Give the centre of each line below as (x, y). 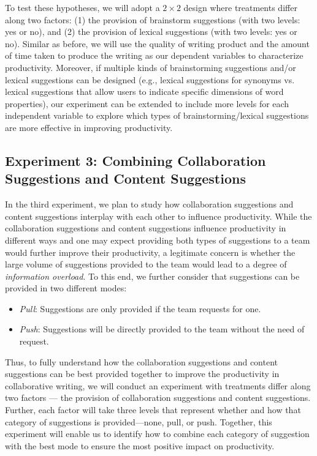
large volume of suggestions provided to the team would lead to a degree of (146, 264)
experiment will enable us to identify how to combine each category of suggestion (157, 434)
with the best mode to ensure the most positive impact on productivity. (140, 445)
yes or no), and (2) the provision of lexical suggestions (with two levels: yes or (151, 32)
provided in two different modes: (66, 288)
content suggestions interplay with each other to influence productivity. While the (158, 216)
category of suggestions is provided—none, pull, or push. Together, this (139, 421)
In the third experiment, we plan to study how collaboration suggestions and (149, 204)
